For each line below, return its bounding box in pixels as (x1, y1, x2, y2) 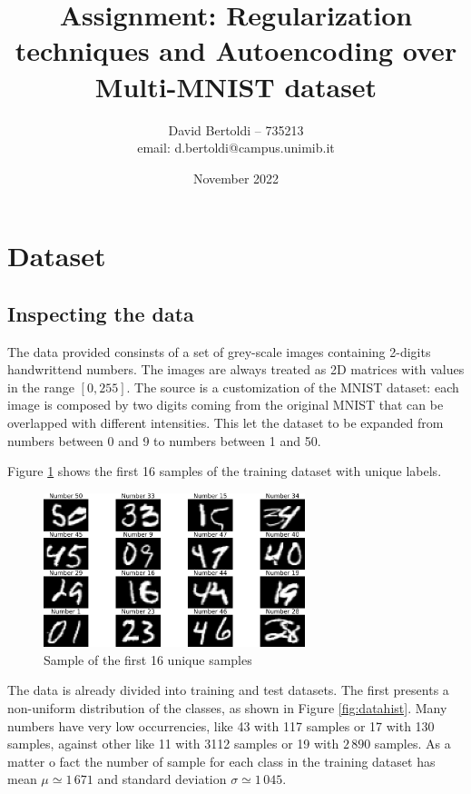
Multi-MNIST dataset (94, 67, 378, 104)
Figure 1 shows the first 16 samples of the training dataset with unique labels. (7, 462, 442, 481)
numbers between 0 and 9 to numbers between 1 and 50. (7, 431, 321, 450)
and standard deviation (97, 769, 227, 789)
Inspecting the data (7, 299, 194, 327)
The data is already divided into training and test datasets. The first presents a (7, 680, 449, 700)
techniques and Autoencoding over (15, 32, 457, 69)
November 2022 (192, 168, 280, 187)
